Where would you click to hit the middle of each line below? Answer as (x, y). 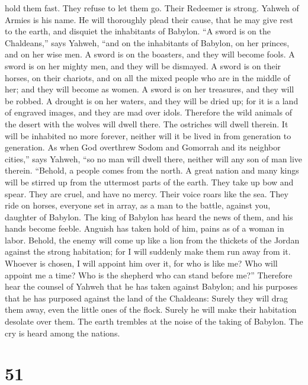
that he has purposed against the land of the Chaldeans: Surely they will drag (147, 298)
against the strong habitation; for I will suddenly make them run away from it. (148, 251)
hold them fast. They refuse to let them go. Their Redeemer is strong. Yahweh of (152, 8)
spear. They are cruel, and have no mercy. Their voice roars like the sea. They (147, 193)
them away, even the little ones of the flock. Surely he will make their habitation (151, 309)
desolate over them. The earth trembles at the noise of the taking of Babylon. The (154, 321)
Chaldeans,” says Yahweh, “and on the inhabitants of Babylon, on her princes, (147, 42)
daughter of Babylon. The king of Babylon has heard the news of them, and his (149, 216)
